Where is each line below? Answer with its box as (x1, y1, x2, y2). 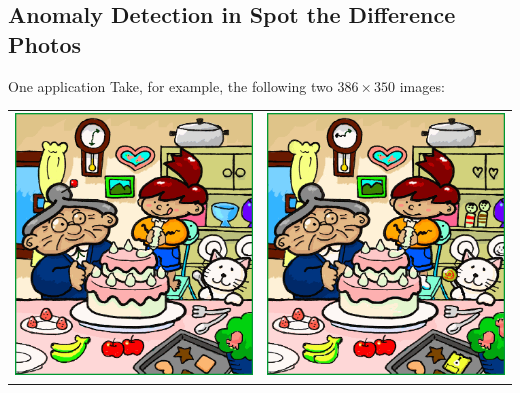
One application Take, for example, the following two (8, 75, 333, 96)
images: (399, 75, 445, 96)
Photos (8, 28, 81, 59)
